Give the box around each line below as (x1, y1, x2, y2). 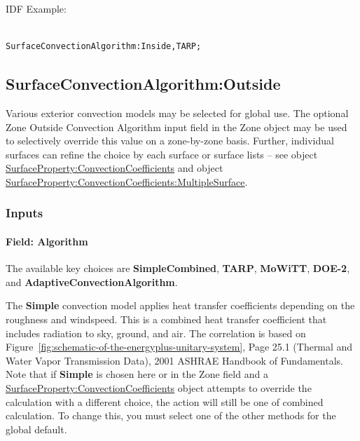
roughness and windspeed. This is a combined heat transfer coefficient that (6, 311, 327, 326)
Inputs (6, 204, 43, 222)
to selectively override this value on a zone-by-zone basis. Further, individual (6, 133, 334, 148)
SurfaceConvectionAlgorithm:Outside (6, 73, 281, 95)
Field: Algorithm (6, 233, 88, 248)
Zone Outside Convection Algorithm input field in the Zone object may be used (6, 119, 347, 134)
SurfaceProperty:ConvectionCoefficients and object (6, 161, 223, 175)
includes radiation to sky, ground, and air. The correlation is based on (6, 325, 306, 340)
